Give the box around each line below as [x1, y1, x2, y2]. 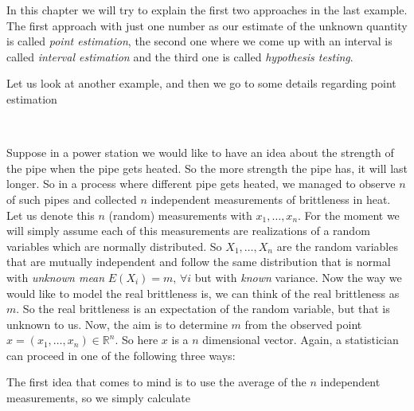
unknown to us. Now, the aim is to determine [6, 315, 228, 332]
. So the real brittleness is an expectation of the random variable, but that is [16, 300, 390, 317]
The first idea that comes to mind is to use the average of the [6, 374, 307, 390]
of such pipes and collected [6, 190, 137, 207]
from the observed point [244, 315, 362, 332]
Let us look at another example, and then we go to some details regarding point [6, 75, 396, 92]
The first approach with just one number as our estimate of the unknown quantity [6, 17, 408, 33]
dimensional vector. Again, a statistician [202, 331, 399, 348]
